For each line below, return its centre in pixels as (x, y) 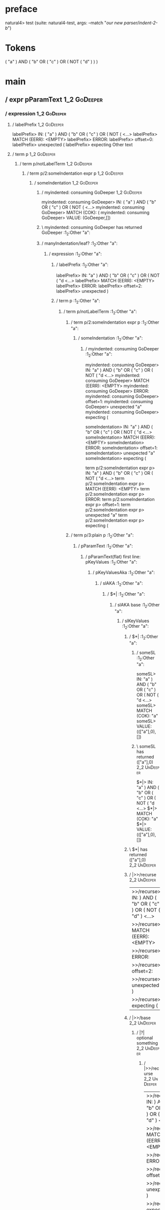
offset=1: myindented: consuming (119, 401)
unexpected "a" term (106, 515)
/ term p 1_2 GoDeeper (34, 154)
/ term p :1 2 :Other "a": (78, 301)
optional (145, 1038)
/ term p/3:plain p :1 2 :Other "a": (102, 535)
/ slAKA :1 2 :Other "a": (122, 584)
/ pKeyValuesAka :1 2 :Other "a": (124, 573)
